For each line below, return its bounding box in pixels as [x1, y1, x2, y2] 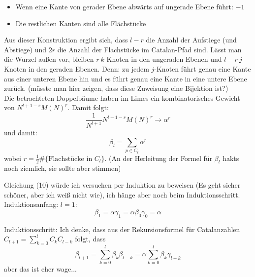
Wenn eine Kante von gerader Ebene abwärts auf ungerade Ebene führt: [15, 1, 233, 11]
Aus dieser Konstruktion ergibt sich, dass [4, 35, 128, 45]
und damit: [4, 127, 37, 138]
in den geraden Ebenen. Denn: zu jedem [28, 63, 149, 74]
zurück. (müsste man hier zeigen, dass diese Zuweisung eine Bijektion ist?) [4, 83, 228, 93]
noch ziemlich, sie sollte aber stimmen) [4, 163, 121, 173]
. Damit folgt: [67, 102, 109, 113]
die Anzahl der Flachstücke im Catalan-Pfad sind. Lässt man [57, 44, 242, 54]
